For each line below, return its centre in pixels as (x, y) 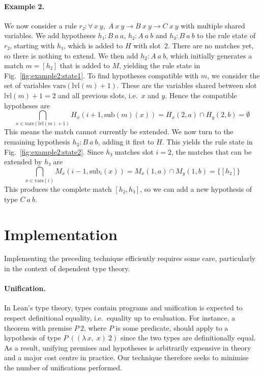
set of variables (27, 85)
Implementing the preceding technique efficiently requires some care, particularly (130, 258)
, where (95, 327)
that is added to (85, 65)
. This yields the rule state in (207, 142)
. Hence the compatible (201, 95)
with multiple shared (213, 25)
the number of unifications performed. (63, 368)
